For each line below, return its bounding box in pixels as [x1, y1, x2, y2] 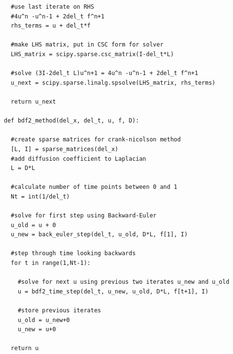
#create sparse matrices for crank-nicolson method [11, 136, 181, 143]
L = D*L [11, 165, 35, 172]
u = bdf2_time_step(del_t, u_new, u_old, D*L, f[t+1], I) [17, 288, 209, 295]
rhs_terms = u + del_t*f [11, 22, 91, 30]
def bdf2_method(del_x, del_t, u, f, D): [4, 117, 140, 124]
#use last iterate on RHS [11, 3, 94, 10]
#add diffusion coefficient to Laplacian [11, 155, 146, 162]
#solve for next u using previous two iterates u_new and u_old [17, 278, 230, 286]
